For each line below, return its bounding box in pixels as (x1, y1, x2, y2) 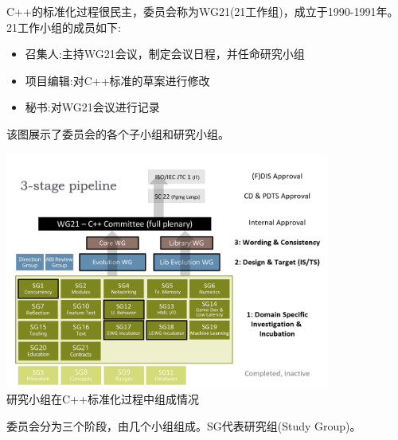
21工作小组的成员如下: (6, 18, 121, 35)
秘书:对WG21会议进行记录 (25, 99, 160, 115)
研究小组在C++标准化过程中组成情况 (6, 391, 199, 407)
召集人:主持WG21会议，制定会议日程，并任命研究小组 (25, 45, 305, 62)
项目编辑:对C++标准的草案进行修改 (25, 72, 210, 88)
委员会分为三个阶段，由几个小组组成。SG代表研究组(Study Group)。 (6, 418, 361, 434)
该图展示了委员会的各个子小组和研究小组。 (6, 125, 229, 142)
